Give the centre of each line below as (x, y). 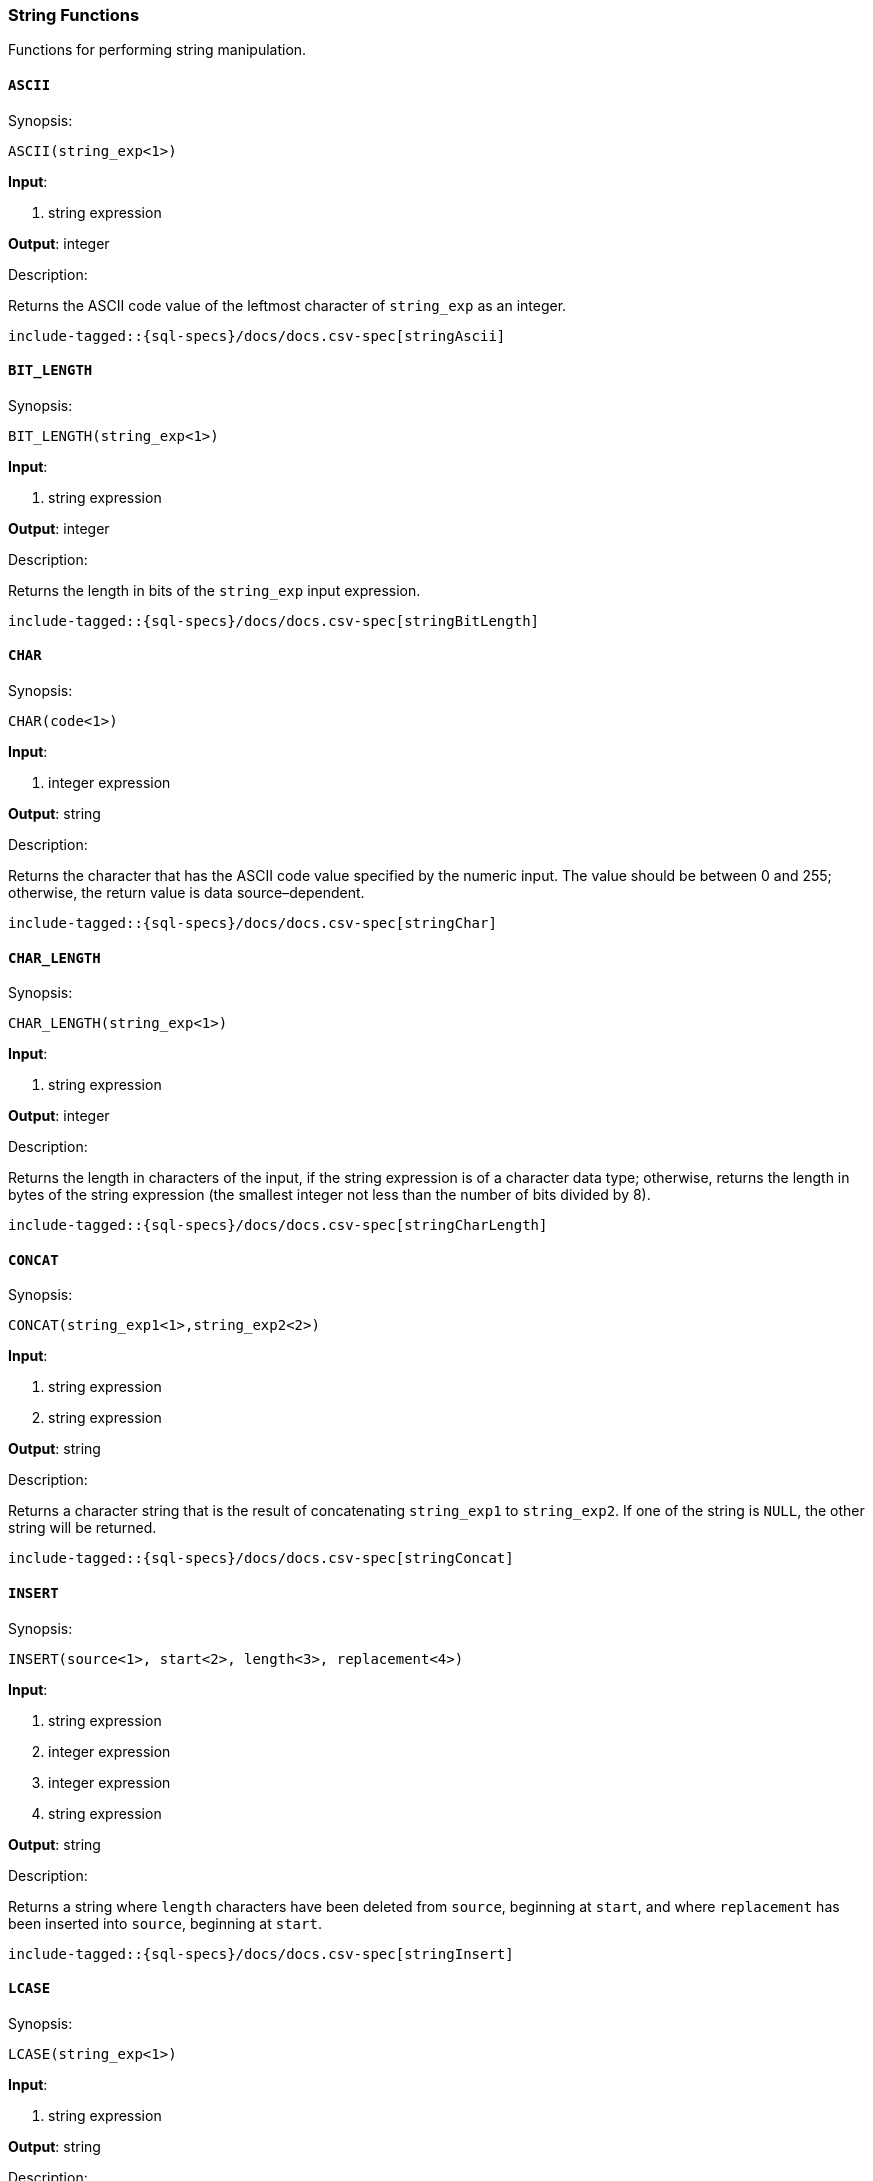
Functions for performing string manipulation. (157, 50)
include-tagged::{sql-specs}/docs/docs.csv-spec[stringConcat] (261, 1558)
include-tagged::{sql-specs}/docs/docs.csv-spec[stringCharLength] (278, 1225)
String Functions (74, 15)
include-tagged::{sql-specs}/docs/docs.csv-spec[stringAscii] (257, 335)
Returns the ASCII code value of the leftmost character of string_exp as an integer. (287, 305)
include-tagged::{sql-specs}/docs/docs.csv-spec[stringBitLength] (274, 620)
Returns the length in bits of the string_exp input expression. (214, 590)
